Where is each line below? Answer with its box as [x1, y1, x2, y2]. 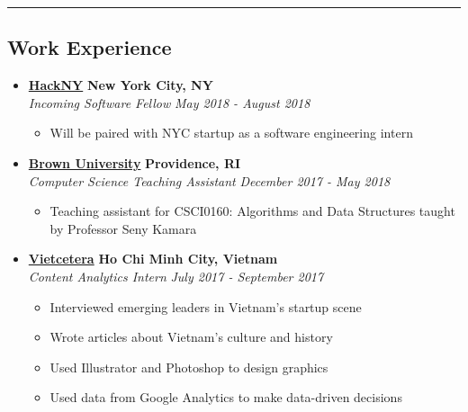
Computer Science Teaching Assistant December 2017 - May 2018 [28, 171, 391, 190]
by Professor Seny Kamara [49, 219, 197, 237]
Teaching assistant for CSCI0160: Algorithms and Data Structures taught [49, 202, 455, 220]
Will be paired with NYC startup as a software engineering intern [49, 123, 413, 142]
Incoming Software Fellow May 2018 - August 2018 [28, 93, 310, 112]
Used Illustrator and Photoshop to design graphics [49, 357, 328, 376]
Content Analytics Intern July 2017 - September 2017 [28, 266, 324, 285]
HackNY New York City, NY [28, 76, 213, 94]
